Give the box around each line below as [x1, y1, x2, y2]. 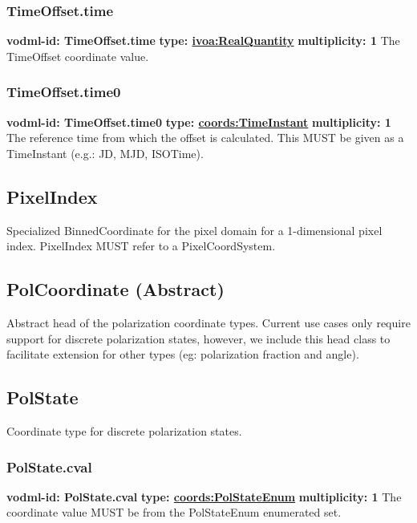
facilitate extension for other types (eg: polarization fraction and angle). [6, 346, 359, 363]
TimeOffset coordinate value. [6, 47, 149, 64]
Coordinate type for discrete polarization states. [6, 422, 242, 439]
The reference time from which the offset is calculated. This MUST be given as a [6, 129, 404, 146]
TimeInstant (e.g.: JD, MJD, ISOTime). [6, 144, 204, 161]
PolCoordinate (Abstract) [6, 277, 225, 302]
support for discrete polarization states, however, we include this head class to [6, 330, 391, 347]
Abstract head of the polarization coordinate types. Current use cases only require [6, 314, 411, 330]
